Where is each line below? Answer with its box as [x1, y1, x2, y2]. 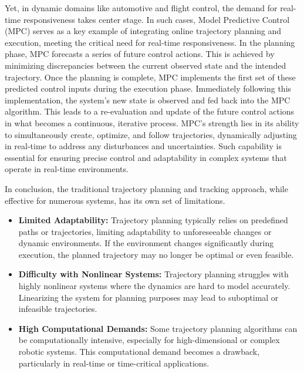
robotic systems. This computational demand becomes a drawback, [18, 345, 260, 358]
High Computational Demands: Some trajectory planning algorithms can [18, 322, 298, 334]
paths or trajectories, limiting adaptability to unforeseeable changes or [18, 225, 272, 237]
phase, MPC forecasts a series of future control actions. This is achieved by [5, 48, 275, 60]
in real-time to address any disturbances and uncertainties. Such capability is [5, 140, 282, 152]
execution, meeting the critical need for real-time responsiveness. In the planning [5, 36, 295, 48]
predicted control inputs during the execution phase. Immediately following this [5, 82, 292, 95]
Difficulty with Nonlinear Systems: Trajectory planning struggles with [18, 268, 289, 280]
